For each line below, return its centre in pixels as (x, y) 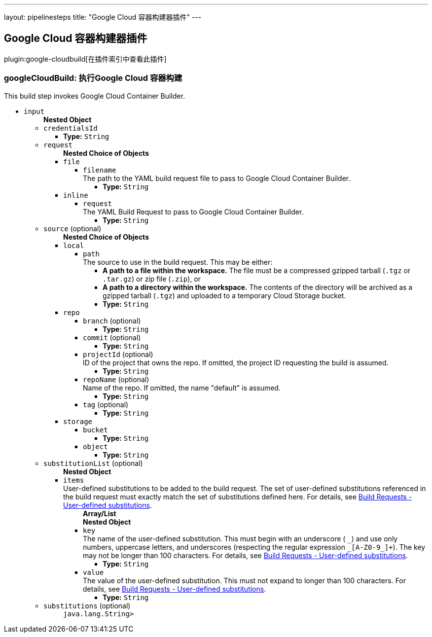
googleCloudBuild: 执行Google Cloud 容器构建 (93, 78)
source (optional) (72, 228)
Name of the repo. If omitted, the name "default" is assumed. (182, 388)
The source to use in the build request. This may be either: (178, 262)
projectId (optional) (118, 354)
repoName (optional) (116, 379)
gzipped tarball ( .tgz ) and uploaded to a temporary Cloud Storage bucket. (224, 295)
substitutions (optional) (87, 605)
